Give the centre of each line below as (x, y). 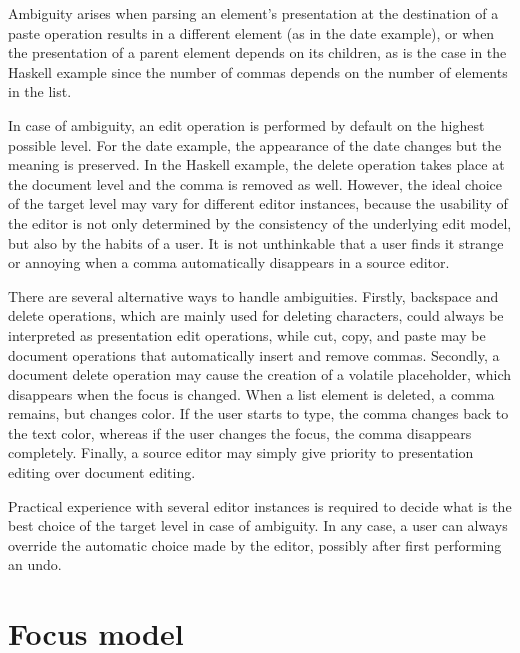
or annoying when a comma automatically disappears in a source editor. (229, 262)
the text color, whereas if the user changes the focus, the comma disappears (240, 432)
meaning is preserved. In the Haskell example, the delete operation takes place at (256, 164)
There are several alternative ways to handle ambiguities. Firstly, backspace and (253, 295)
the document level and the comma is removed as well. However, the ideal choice (255, 183)
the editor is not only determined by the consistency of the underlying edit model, (260, 222)
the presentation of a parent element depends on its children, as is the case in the (257, 52)
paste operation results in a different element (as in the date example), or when (251, 32)
